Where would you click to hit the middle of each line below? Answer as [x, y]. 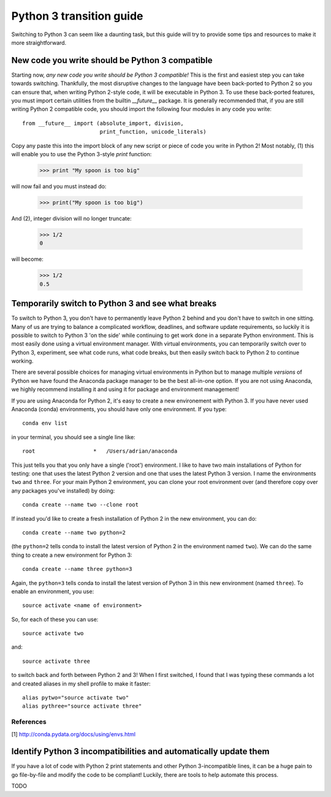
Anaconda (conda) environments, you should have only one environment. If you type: [119, 409]
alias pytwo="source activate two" [76, 698]
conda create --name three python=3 [77, 569]
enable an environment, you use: [53, 591]
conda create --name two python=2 [74, 532]
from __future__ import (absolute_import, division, [103, 123]
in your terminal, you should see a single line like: [73, 437]
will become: [28, 259]
